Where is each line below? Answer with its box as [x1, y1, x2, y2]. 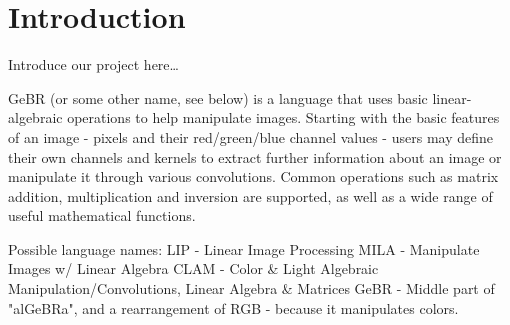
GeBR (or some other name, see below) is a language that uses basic [8, 87, 428, 108]
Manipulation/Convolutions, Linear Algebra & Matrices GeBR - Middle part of [8, 278, 495, 299]
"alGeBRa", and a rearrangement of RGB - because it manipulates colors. [8, 297, 459, 318]
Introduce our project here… [8, 54, 179, 75]
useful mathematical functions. [8, 205, 196, 226]
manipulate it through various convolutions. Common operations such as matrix [8, 166, 499, 187]
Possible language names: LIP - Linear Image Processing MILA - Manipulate [8, 238, 480, 259]
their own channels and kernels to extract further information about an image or [8, 146, 502, 167]
